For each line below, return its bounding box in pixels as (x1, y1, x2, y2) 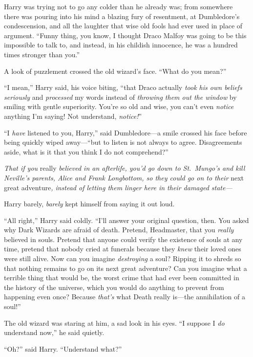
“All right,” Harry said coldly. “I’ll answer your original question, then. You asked (4, 215, 249, 225)
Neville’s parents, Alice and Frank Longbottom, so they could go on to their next (4, 172, 244, 182)
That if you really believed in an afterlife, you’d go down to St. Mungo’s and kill (4, 163, 245, 173)
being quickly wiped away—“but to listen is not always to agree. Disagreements (4, 137, 242, 147)
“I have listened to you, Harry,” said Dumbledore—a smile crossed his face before (4, 127, 247, 137)
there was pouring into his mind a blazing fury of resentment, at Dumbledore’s (4, 11, 240, 21)
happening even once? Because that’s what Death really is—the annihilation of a (4, 291, 245, 302)
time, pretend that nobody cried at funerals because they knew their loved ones (4, 244, 241, 254)
